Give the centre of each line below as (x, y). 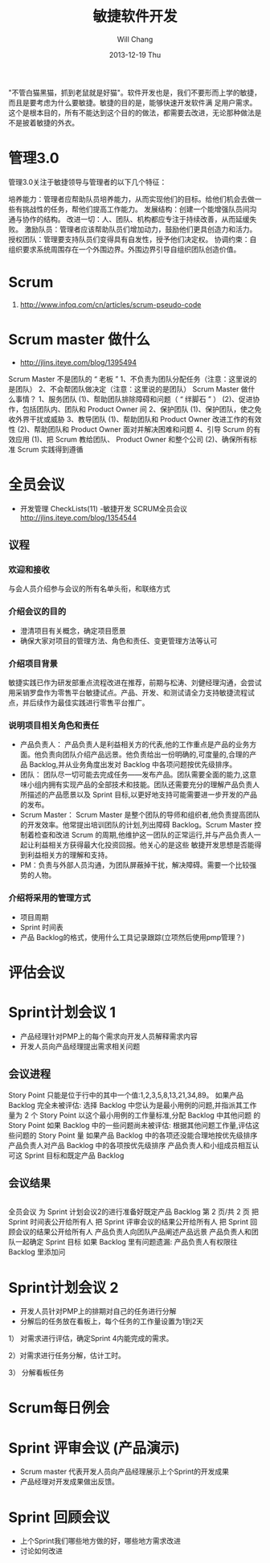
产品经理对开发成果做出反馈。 (69, 1482)
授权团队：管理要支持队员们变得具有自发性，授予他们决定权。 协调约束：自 (133, 239)
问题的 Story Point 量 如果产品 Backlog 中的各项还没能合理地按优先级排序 (136, 1135)
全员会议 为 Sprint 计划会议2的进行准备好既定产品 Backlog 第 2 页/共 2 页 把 (134, 1212)
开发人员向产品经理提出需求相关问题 (80, 1046)
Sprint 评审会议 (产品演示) (94, 1448)
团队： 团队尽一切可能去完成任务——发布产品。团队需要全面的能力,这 (135, 775)
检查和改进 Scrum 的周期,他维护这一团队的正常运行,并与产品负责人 (144, 835)
